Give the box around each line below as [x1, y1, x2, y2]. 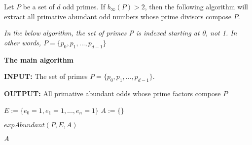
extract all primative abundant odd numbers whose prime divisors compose [4, 11, 232, 21]
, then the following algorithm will [144, 1, 248, 11]
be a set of [23, 1, 55, 11]
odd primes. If [63, 1, 106, 11]
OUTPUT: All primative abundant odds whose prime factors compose [4, 88, 221, 98]
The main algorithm [4, 54, 74, 65]
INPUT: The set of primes [4, 71, 88, 81]
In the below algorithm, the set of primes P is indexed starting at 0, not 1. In [4, 28, 237, 38]
